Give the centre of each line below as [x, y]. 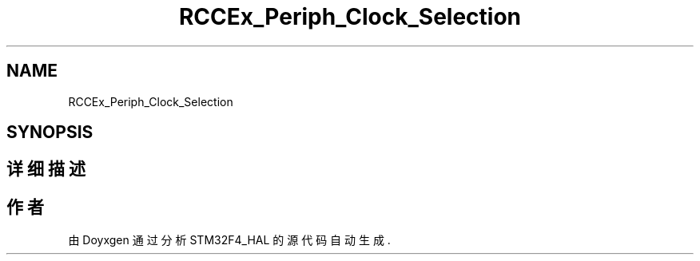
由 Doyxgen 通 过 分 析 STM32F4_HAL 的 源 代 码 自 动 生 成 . [229, 240]
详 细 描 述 [46, 169]
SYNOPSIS [50, 132]
